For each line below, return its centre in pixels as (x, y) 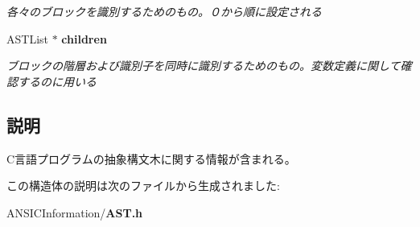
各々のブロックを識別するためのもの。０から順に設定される (164, 11)
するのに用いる (57, 81)
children (84, 38)
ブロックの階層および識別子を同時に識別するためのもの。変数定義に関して (204, 66)
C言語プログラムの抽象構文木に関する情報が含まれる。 (151, 158)
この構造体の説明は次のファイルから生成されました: (143, 186)
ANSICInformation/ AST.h (75, 212)
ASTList (27, 38)
